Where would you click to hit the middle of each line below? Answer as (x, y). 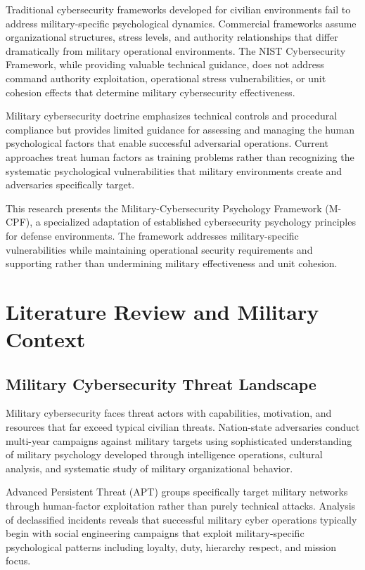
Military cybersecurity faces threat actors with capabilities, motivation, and (169, 413)
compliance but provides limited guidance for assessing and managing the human (180, 129)
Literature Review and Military (162, 311)
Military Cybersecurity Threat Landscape (161, 383)
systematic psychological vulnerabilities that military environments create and (174, 170)
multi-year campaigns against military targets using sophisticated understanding (179, 440)
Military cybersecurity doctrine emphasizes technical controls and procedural (172, 116)
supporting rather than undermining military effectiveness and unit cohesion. (172, 263)
